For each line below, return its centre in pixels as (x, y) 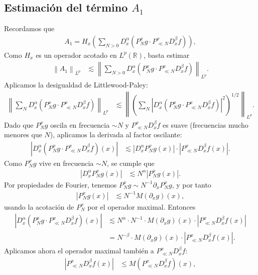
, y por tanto (191, 184)
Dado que (19, 124)
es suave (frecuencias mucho (206, 124)
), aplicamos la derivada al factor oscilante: (116, 134)
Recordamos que (29, 28)
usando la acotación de (39, 206)
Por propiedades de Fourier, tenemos (60, 184)
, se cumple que (131, 163)
